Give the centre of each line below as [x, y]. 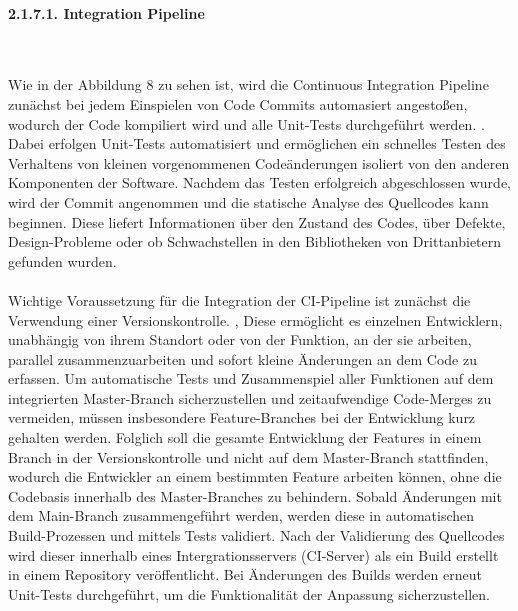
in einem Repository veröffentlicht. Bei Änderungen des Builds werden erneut [245, 574]
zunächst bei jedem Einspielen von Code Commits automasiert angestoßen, [238, 103]
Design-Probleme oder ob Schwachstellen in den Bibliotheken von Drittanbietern [255, 241]
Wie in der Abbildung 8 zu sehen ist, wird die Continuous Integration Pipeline [248, 84]
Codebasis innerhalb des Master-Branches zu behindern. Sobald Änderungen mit [255, 495]
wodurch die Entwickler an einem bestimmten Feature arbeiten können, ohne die [255, 476]
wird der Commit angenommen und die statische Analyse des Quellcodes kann [248, 201]
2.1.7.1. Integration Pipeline [106, 12]
